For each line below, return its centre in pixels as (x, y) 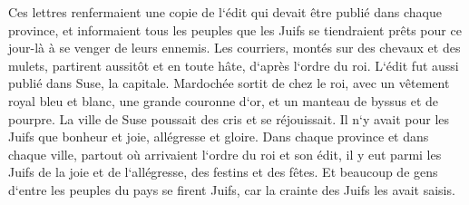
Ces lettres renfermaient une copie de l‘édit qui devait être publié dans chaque (225, 12)
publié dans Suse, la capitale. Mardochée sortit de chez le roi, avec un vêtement (229, 83)
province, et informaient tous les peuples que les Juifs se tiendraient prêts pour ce (235, 29)
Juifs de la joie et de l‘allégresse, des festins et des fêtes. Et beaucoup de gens (223, 172)
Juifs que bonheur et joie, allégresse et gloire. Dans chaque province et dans (219, 137)
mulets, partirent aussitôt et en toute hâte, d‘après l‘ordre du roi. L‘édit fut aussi (234, 65)
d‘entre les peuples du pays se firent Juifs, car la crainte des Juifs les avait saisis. (232, 189)
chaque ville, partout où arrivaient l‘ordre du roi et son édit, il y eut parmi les (225, 154)
